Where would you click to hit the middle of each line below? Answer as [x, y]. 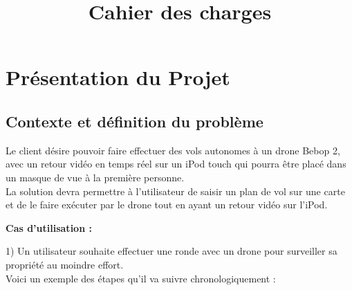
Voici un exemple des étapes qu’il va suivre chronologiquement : [141, 278]
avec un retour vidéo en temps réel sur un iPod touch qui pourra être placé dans [176, 164]
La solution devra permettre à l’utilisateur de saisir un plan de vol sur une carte [175, 191]
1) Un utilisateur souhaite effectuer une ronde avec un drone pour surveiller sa [172, 251]
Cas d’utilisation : [49, 227]
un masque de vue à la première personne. [95, 177]
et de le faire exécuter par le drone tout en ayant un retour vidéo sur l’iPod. [167, 205]
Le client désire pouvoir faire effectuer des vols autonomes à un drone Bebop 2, [173, 150]
